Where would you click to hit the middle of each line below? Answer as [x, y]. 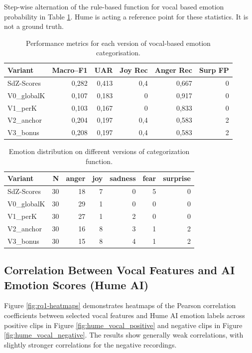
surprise [177, 178]
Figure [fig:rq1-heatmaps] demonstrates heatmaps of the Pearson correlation [120, 305]
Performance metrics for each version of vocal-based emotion [118, 43]
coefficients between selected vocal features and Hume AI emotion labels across [125, 315]
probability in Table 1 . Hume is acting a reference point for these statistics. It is [126, 16]
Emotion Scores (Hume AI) [76, 284]
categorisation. [118, 53]
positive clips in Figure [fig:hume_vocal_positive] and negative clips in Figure [123, 325]
